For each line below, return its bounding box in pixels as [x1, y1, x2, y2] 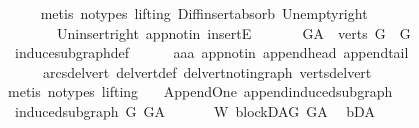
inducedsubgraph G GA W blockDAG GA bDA [14, 100, 375, 121]
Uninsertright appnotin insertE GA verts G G [56, 22, 411, 43]
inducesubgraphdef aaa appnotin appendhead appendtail [14, 42, 409, 63]
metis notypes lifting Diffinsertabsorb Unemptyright [40, 3, 368, 23]
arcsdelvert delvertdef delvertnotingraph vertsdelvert [42, 61, 372, 82]
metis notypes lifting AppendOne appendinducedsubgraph [7, 81, 393, 102]
